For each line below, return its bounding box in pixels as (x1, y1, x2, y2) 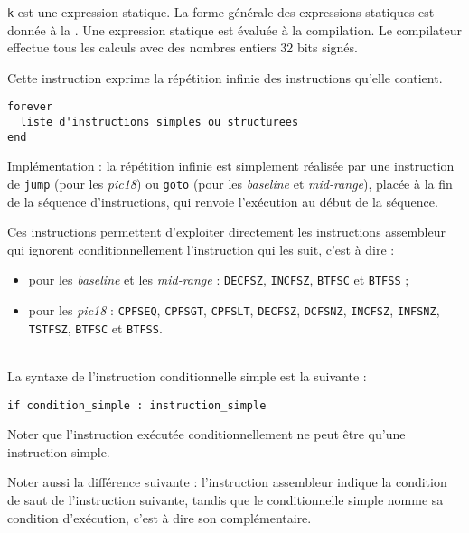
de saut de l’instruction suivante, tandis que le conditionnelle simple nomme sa (7, 491, 444, 510)
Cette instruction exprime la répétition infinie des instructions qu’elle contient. (7, 68, 443, 87)
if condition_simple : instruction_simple (7, 398, 267, 412)
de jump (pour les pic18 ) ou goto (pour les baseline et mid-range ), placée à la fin (7, 174, 453, 192)
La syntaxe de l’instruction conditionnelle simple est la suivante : (7, 367, 367, 385)
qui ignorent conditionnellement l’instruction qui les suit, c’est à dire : (7, 239, 395, 258)
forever (7, 100, 53, 114)
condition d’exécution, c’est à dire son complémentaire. (7, 508, 312, 527)
